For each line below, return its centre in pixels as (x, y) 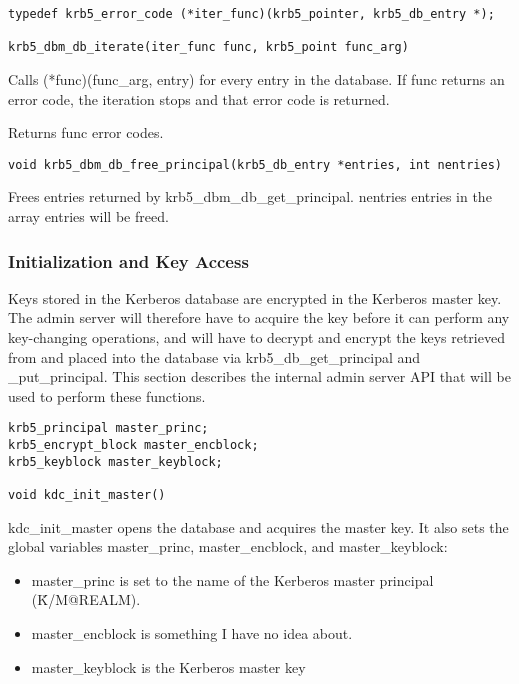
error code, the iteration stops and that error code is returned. (199, 98)
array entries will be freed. (88, 216)
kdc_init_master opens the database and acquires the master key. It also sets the (258, 526)
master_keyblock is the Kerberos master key (168, 666)
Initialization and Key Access (128, 260)
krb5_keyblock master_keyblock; (115, 461)
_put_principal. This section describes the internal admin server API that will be (259, 376)
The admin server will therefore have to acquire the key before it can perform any (259, 317)
